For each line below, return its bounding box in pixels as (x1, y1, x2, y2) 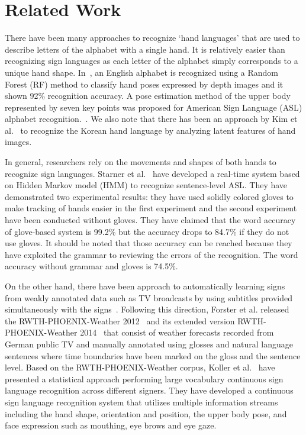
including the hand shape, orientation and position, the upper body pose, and (5, 407, 287, 420)
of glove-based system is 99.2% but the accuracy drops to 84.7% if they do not (5, 225, 289, 237)
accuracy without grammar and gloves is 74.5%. (5, 260, 178, 272)
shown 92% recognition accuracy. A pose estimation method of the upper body (5, 89, 291, 102)
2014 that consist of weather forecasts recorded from (80, 326, 274, 339)
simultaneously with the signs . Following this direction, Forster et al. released (5, 303, 289, 315)
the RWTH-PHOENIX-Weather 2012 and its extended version (5, 314, 235, 327)
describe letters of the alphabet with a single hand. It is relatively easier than (5, 43, 285, 55)
